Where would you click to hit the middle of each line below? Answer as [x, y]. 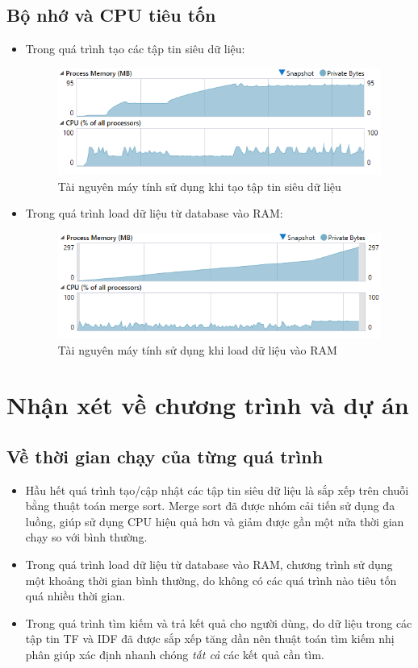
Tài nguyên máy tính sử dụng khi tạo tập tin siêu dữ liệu [199, 186]
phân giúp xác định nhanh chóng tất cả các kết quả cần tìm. [175, 655]
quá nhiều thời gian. [75, 596]
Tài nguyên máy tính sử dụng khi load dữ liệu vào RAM [197, 349]
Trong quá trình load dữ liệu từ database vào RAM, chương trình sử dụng [209, 564]
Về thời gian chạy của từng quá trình [165, 456]
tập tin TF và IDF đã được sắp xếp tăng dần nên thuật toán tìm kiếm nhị [210, 639]
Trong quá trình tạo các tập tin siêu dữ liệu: [135, 49]
